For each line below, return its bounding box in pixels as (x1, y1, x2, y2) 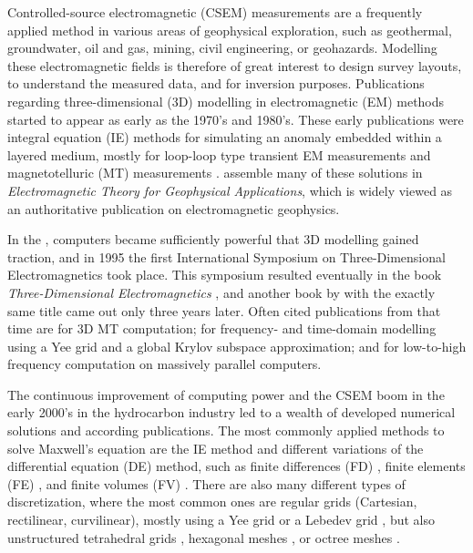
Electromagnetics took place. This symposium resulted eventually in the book (7, 265, 442, 284)
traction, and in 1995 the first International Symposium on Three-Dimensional (7, 247, 446, 266)
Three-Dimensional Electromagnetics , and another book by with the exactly (7, 282, 436, 302)
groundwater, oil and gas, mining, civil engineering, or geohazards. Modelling (7, 38, 437, 57)
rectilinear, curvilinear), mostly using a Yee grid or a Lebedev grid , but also (7, 510, 435, 529)
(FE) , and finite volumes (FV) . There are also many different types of (7, 474, 406, 493)
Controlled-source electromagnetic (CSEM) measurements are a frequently (7, 3, 423, 21)
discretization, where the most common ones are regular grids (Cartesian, (7, 492, 417, 511)
